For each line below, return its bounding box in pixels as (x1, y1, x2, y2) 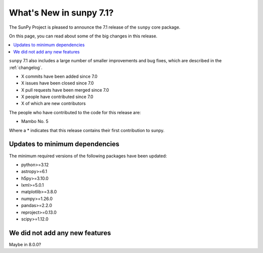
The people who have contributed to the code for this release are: (9, 109, 141, 115)
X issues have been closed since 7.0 (21, 80, 94, 86)
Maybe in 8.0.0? (9, 241, 41, 247)
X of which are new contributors (21, 101, 86, 106)
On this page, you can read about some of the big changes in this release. (9, 33, 158, 39)
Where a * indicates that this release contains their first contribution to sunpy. (9, 127, 165, 133)
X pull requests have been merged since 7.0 (21, 87, 109, 93)
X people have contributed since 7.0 (21, 94, 94, 100)
